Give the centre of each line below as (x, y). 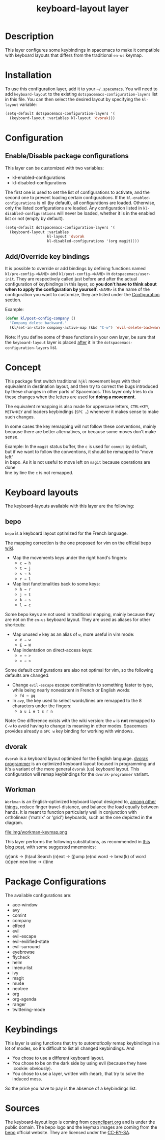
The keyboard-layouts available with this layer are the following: (69, 506)
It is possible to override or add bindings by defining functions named (75, 268)
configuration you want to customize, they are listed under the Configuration (82, 294)
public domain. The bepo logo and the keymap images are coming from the (81, 1127)
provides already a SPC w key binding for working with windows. (69, 731)
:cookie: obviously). (32, 1068)
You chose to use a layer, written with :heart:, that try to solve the (78, 1073)
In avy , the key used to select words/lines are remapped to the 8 (77, 701)
